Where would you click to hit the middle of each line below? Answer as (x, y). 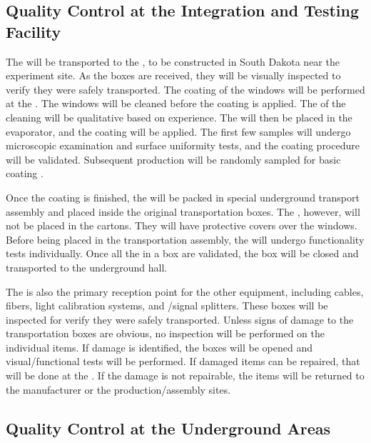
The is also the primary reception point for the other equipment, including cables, (185, 291)
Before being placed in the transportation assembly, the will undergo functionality (185, 239)
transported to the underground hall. (87, 267)
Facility (34, 31)
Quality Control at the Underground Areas (168, 428)
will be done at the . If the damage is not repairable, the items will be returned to (185, 375)
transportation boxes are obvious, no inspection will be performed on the (165, 333)
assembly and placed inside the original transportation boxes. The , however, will (183, 211)
